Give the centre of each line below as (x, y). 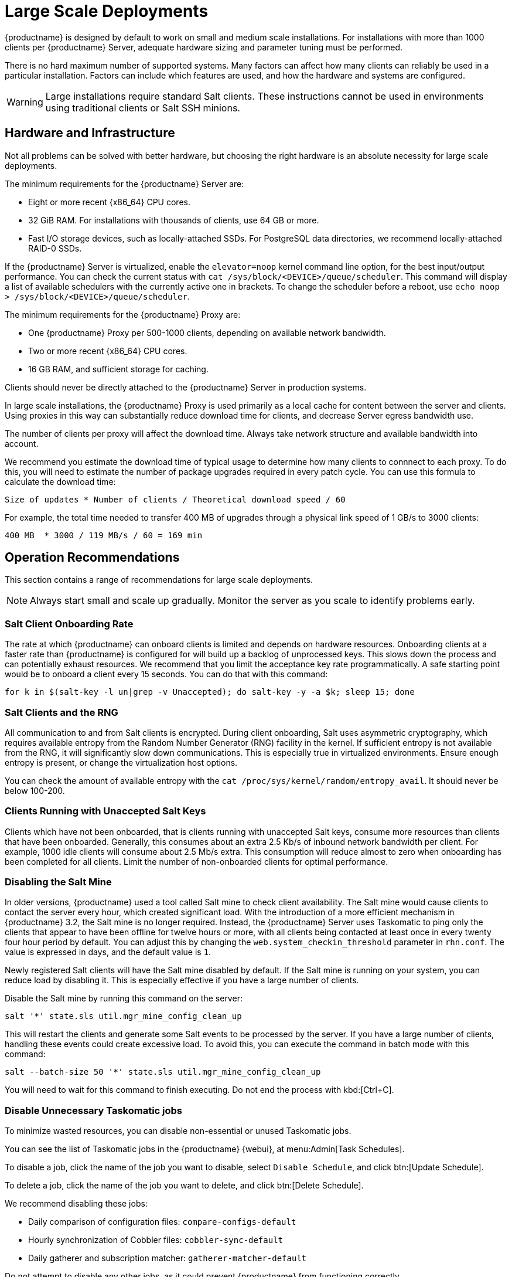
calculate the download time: (60, 481)
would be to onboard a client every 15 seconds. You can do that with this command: (166, 674)
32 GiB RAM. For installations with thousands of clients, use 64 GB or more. (174, 220)
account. (22, 443)
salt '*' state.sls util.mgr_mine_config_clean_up (123, 1016)
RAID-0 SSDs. (55, 248)
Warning (25, 102)
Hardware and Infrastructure (90, 133)
